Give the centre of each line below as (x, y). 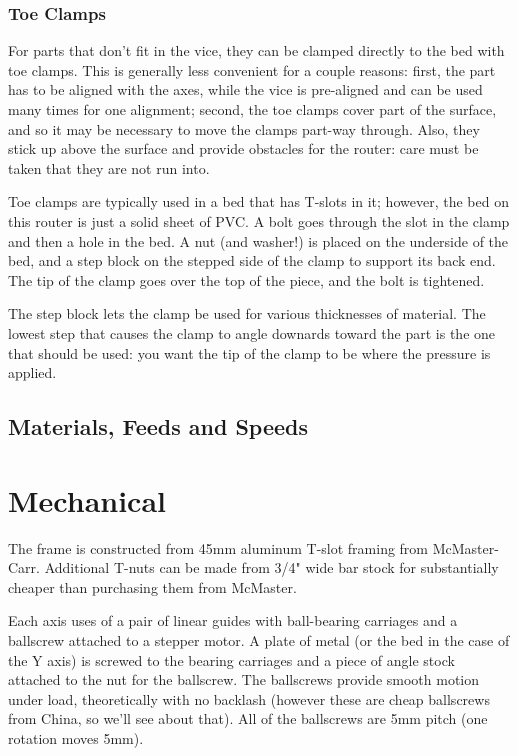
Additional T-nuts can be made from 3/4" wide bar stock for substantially (271, 567)
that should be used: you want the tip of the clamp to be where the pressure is (249, 352)
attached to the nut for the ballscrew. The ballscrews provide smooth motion (244, 679)
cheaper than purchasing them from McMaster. (152, 586)
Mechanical (87, 499)
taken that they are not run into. (109, 167)
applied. (32, 372)
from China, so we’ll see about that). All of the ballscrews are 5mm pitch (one (248, 718)
